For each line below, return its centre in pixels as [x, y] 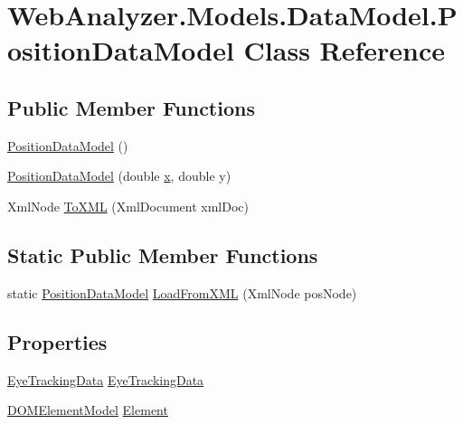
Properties [57, 341]
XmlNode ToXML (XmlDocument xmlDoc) [128, 206]
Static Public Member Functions [163, 254]
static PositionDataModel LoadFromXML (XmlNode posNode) [182, 292]
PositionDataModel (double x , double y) [119, 176]
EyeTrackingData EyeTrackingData [106, 379]
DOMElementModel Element [88, 410]
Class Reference [345, 50]
